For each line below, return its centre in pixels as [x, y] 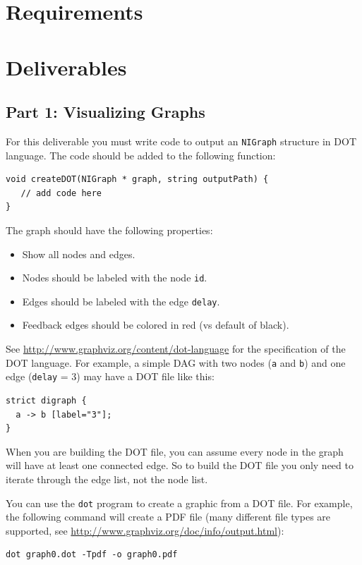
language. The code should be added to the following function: [141, 155]
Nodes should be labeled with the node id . [115, 278]
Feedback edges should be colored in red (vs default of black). [156, 325]
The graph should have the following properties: [109, 230]
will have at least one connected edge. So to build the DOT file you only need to [180, 465]
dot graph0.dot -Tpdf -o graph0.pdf [92, 555]
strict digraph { [46, 400]
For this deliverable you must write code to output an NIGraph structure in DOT [181, 141]
